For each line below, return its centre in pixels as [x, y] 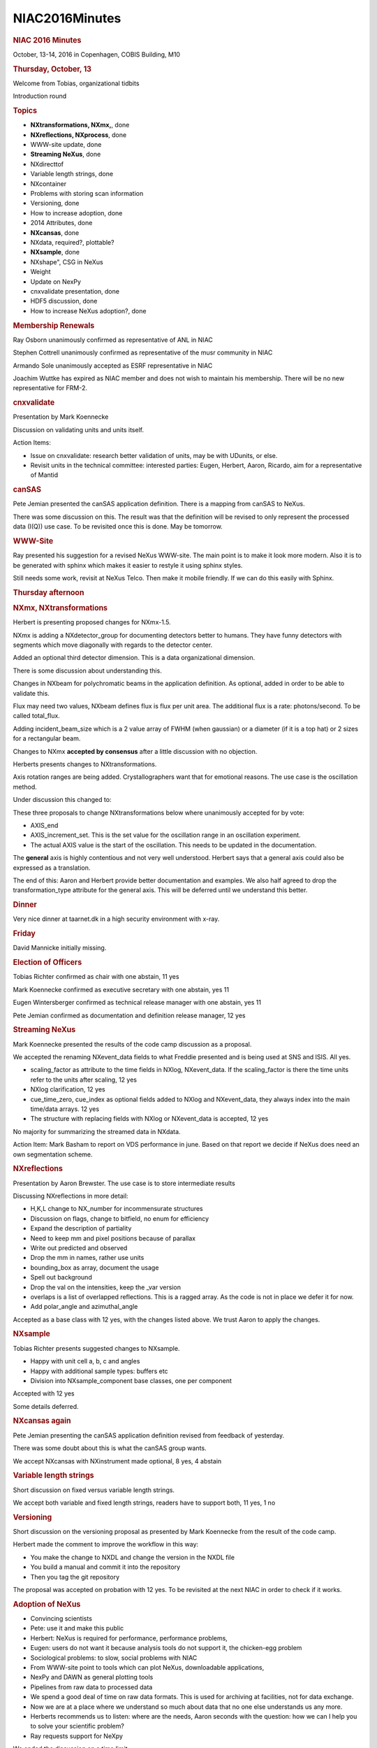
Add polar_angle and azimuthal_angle [84, 1307]
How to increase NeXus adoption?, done [88, 310]
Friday [24, 933]
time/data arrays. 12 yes [65, 1109]
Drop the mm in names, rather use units [87, 1258]
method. [25, 787]
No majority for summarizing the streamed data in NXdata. [97, 1131]
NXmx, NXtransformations [60, 608]
